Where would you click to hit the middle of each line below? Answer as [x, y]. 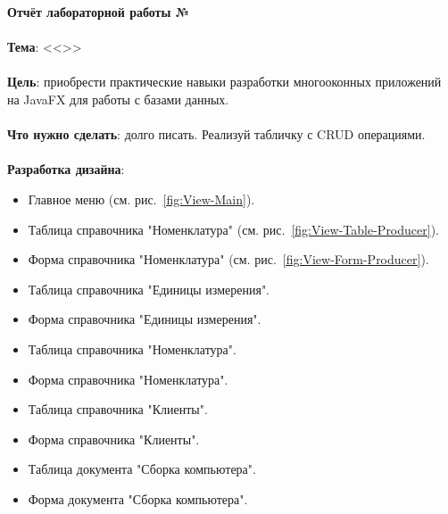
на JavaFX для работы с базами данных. [118, 99]
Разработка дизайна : [66, 169]
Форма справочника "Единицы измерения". [145, 319]
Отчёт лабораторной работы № [99, 12]
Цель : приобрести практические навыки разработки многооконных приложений [224, 82]
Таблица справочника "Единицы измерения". [149, 289]
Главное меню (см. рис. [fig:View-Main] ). [141, 199]
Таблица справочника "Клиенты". [118, 409]
